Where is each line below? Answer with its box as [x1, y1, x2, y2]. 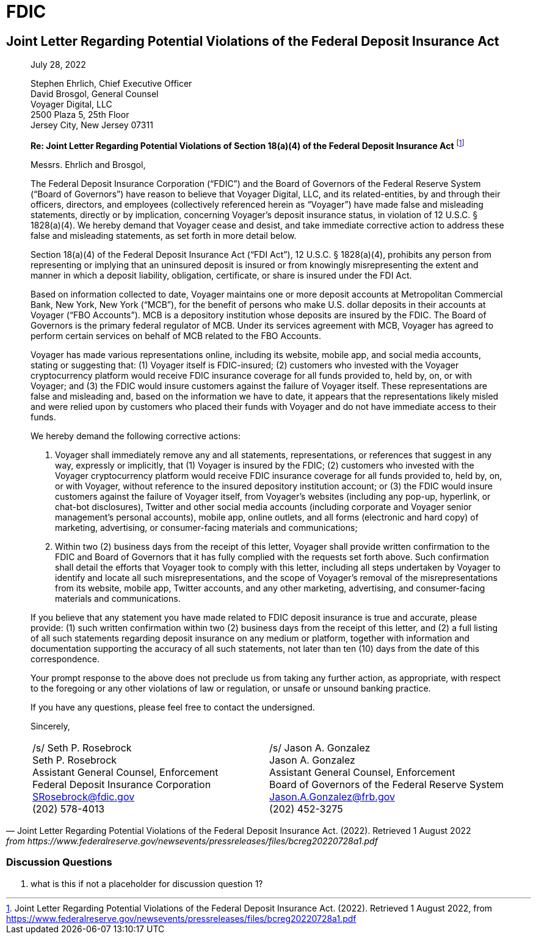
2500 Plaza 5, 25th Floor [31, 109, 129, 120]
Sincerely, [31, 720, 70, 731]
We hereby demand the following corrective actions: [31, 430, 241, 441]
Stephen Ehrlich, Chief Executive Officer [31, 78, 192, 89]
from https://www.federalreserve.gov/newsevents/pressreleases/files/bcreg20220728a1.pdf [6, 835, 378, 846]
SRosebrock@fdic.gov [32, 790, 135, 803]
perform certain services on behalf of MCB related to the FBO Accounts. [31, 330, 321, 341]
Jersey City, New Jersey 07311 [31, 120, 153, 131]
